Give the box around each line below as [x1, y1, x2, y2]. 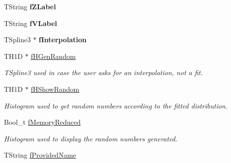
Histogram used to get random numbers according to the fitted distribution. [4, 100, 228, 110]
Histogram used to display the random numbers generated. [4, 133, 177, 143]
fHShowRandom [30, 83, 80, 94]
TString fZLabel [4, 1, 56, 11]
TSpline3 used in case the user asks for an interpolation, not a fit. [4, 67, 203, 78]
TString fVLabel [4, 18, 58, 28]
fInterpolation [38, 34, 87, 45]
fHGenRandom [30, 51, 76, 61]
